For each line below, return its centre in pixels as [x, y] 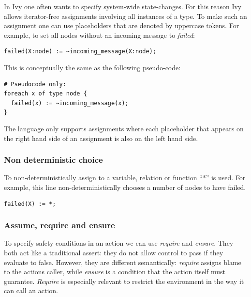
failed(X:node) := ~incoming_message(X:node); [80, 52]
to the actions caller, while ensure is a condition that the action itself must [115, 272]
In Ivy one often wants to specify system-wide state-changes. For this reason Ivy [123, 6]
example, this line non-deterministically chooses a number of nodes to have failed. [125, 187]
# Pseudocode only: [35, 84]
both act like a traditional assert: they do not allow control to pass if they [114, 252]
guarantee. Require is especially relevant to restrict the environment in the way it [124, 281]
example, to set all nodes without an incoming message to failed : [99, 35]
